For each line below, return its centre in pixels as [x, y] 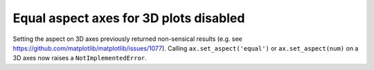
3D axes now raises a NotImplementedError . [80, 58]
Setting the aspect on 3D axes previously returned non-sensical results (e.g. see [127, 39]
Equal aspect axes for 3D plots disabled [129, 18]
